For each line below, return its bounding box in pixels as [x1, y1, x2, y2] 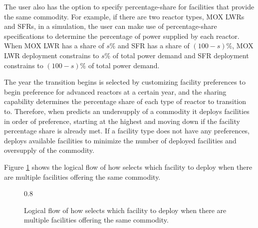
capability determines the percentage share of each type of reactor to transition [4, 96, 247, 107]
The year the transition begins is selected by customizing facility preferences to [4, 77, 246, 87]
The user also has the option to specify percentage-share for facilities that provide [4, 1, 255, 11]
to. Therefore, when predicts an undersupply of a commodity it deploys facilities [4, 106, 250, 116]
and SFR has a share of [118, 40, 190, 51]
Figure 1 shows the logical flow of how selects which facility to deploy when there [4, 161, 253, 172]
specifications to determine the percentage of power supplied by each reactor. [4, 30, 240, 41]
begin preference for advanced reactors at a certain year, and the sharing [4, 86, 227, 97]
